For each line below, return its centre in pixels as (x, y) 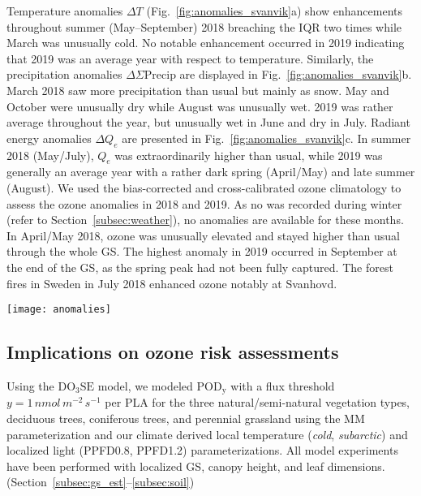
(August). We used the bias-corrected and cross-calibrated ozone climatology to (204, 187)
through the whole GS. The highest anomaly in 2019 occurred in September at (202, 251)
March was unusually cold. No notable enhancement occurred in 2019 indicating (206, 43)
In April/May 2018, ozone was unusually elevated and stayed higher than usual (203, 235)
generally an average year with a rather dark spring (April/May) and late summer (211, 172)
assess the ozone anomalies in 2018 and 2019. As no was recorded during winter (204, 203)
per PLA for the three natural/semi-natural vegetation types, (258, 402)
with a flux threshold (283, 385)
